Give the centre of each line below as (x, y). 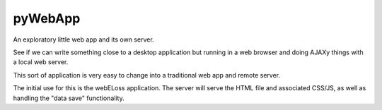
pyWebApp (47, 18)
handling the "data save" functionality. (69, 98)
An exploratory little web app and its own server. (84, 39)
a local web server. (41, 62)
